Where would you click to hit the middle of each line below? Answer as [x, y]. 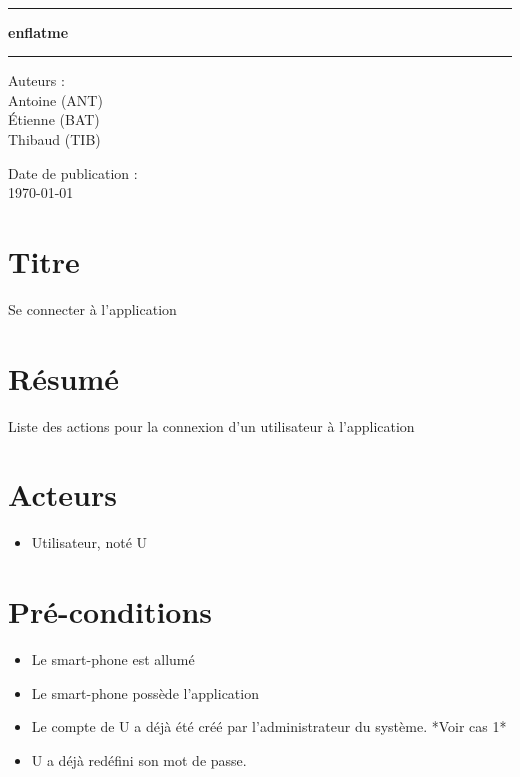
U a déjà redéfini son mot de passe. [139, 759]
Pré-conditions [110, 611]
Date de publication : [73, 172]
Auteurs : [36, 80]
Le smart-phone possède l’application [145, 692]
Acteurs [62, 494]
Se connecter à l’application [92, 308]
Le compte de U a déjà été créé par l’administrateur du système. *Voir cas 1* [269, 726]
